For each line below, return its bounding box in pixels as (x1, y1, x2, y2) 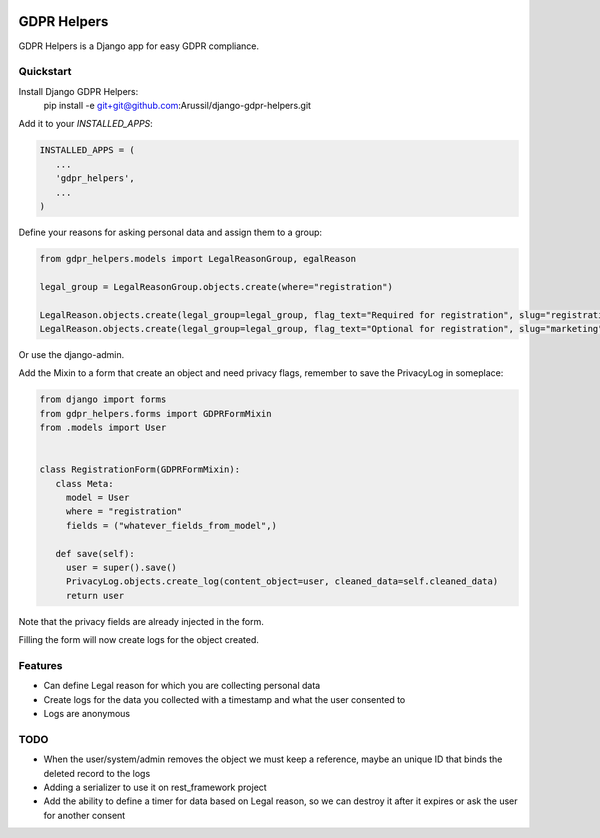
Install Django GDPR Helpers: (18, 85, 139, 97)
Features (18, 658, 63, 672)
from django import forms (39, 394, 167, 405)
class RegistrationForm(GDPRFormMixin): (39, 464, 240, 475)
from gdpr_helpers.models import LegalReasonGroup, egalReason (39, 253, 357, 264)
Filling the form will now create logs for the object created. (18, 634, 260, 646)
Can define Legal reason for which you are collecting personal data (43, 680, 321, 692)
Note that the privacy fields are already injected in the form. (18, 615, 264, 627)
